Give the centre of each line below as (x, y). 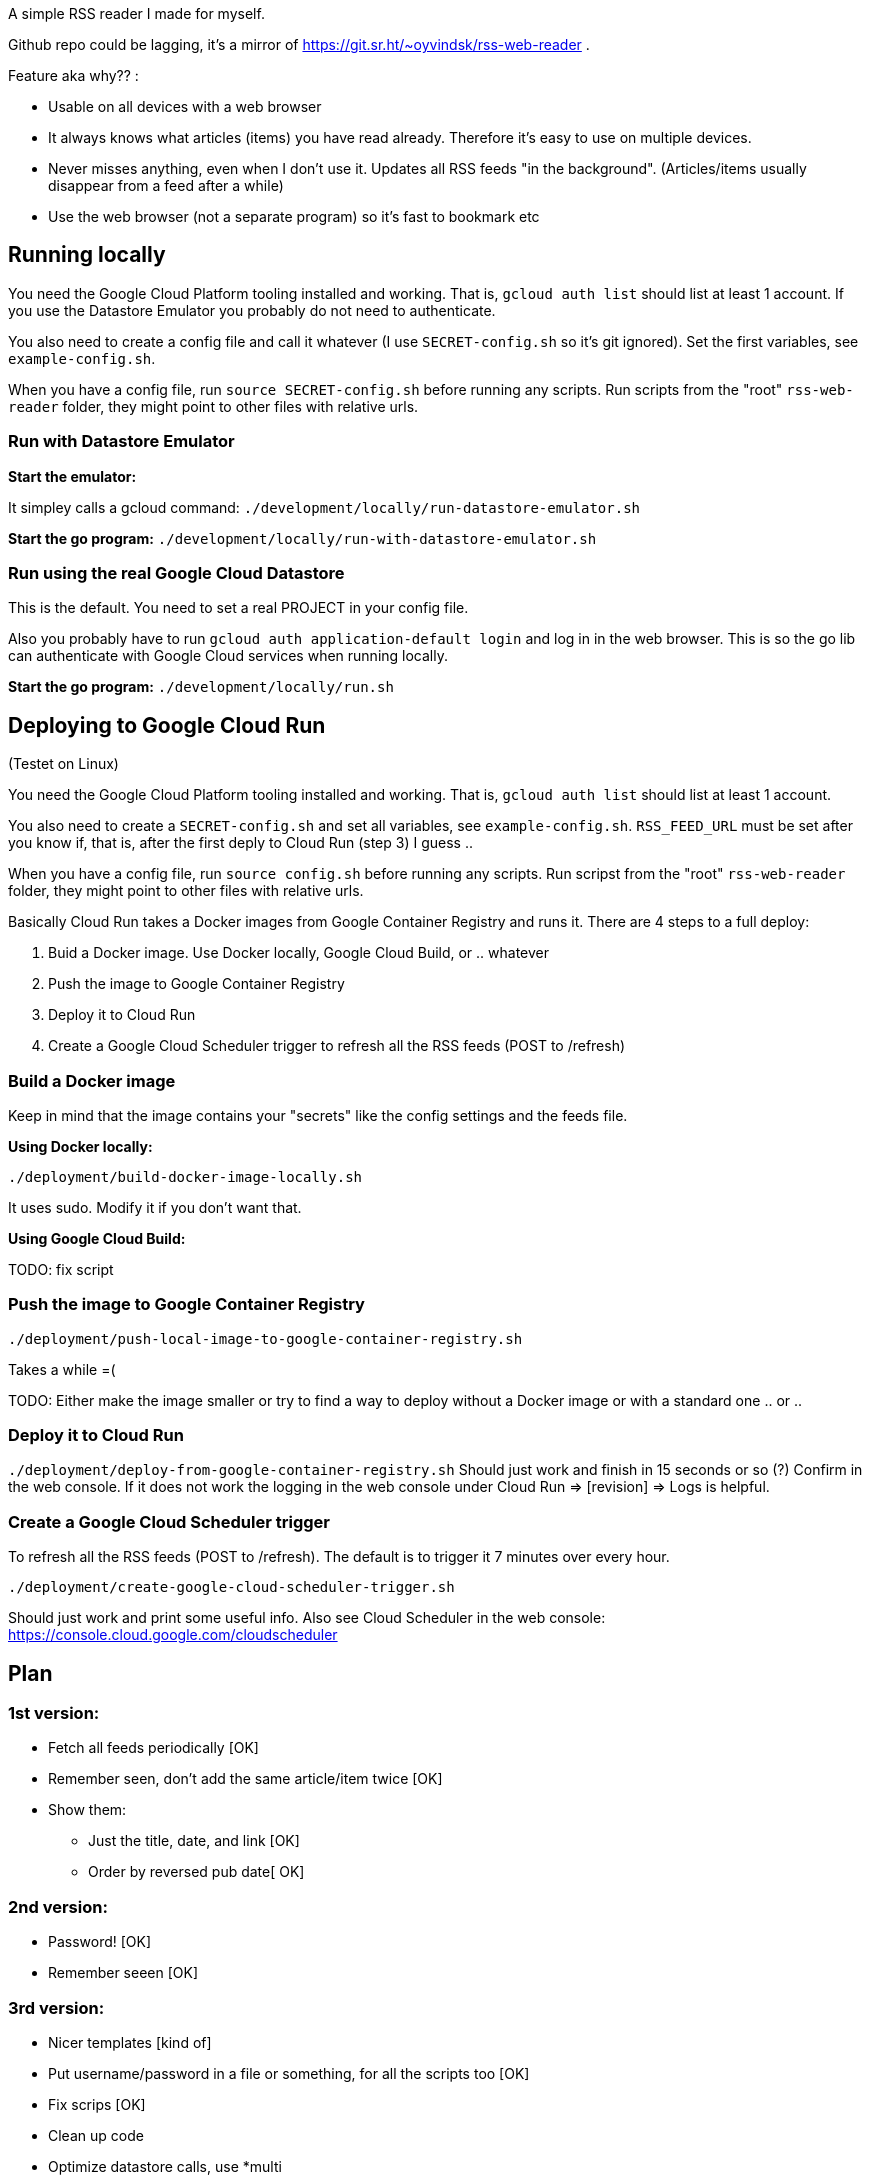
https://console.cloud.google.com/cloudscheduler (173, 1635)
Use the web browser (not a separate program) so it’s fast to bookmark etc (294, 216)
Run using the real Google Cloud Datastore (176, 572)
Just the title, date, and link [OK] (194, 1841)
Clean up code (96, 2135)
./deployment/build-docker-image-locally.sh (185, 1176)
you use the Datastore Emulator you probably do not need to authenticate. (252, 310)
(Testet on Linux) (63, 764)
